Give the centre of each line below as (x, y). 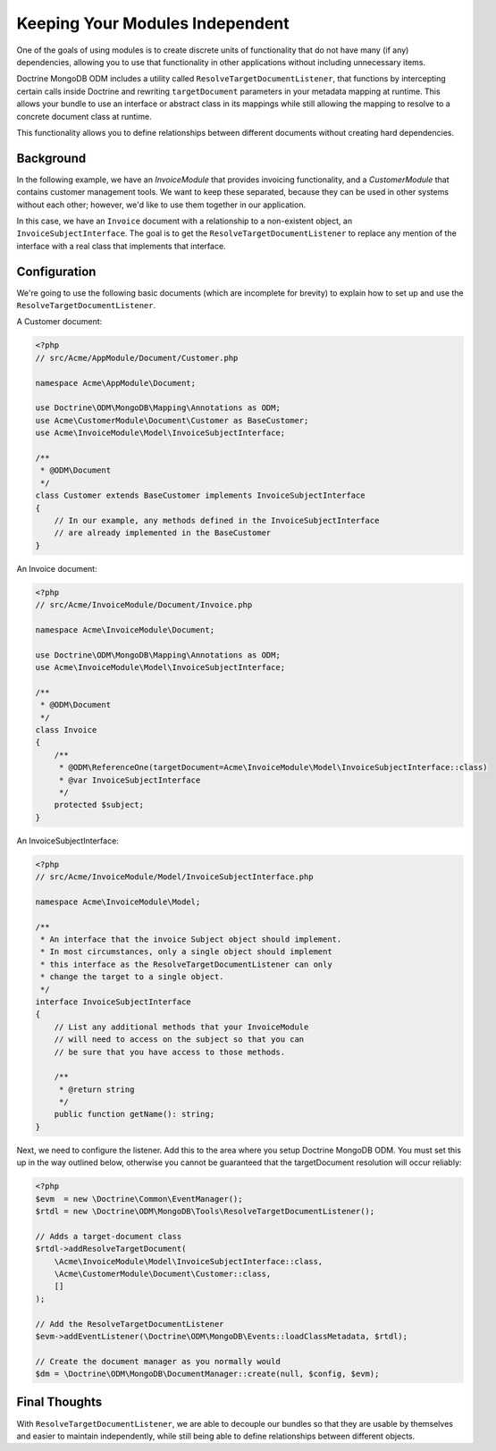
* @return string (97, 1089)
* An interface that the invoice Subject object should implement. (191, 939)
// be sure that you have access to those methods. (170, 1052)
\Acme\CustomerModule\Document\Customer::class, (163, 1274)
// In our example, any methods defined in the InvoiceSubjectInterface (217, 520)
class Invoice (66, 730)
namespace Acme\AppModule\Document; (116, 383)
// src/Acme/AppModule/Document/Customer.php (137, 358)
